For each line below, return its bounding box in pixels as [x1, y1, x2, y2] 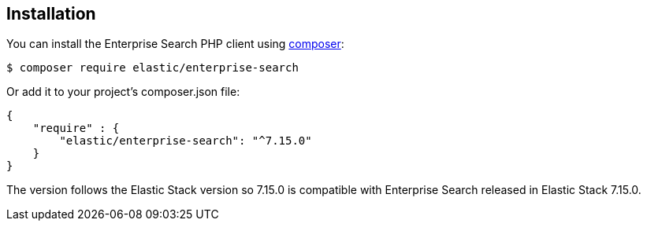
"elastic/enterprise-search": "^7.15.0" [59, 134, 312, 148]
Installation [6, 4, 96, 24]
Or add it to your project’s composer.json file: [6, 85, 240, 99]
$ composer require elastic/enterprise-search [6, 61, 299, 75]
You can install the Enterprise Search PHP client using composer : [6, 37, 344, 51]
